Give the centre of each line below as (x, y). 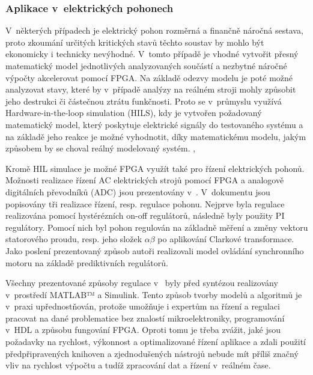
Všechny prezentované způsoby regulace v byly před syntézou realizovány (142, 283)
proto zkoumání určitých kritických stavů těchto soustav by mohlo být (135, 42)
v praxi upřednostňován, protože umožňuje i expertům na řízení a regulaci (143, 306)
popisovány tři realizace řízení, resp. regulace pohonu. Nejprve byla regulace (145, 203)
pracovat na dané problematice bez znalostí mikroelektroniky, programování (145, 318)
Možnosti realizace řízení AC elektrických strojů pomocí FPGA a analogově (145, 180)
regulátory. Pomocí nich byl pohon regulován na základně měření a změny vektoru (157, 227)
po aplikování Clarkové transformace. (226, 239)
